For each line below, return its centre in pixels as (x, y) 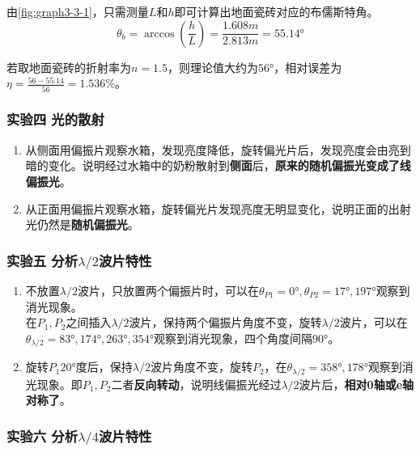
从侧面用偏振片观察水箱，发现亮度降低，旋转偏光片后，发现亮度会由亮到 (218, 149)
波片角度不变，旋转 (201, 367)
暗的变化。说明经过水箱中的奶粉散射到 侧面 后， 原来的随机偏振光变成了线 (218, 165)
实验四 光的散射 (55, 119)
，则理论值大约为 (212, 67)
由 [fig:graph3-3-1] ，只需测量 (78, 11)
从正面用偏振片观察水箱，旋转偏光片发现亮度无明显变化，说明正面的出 (212, 208)
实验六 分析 (42, 435)
